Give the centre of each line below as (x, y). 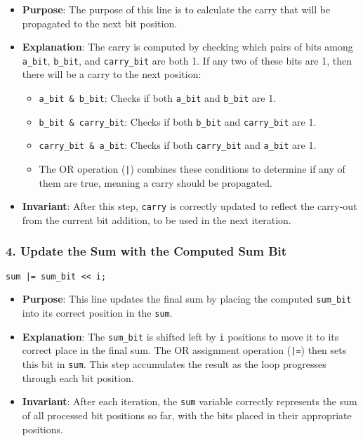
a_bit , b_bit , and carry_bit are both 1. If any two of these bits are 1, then (187, 60)
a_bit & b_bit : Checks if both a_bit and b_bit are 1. (158, 98)
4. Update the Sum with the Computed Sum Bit (146, 251)
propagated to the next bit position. (100, 23)
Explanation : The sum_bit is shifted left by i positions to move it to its (180, 336)
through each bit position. (78, 377)
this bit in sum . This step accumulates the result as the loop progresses (174, 364)
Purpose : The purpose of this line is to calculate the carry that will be (176, 9)
